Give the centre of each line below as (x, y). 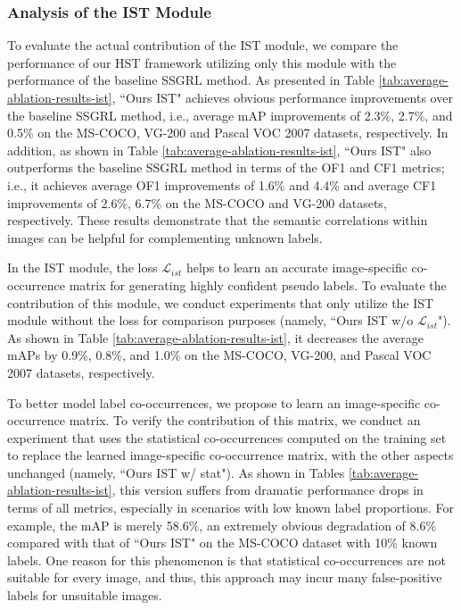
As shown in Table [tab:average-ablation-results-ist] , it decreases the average (215, 337)
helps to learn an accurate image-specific (296, 267)
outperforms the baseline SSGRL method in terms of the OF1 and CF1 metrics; (226, 167)
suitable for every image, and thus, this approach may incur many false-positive (225, 577)
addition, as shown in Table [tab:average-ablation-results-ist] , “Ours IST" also (219, 150)
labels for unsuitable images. (85, 595)
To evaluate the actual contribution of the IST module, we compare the (203, 45)
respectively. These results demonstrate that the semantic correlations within (218, 220)
